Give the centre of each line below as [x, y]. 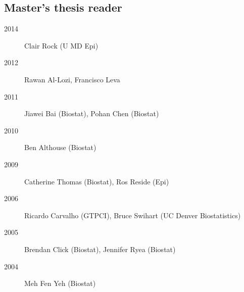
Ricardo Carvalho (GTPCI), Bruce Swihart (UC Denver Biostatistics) [133, 215]
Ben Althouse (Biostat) [60, 147]
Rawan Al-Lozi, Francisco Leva [72, 79]
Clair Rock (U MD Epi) [61, 45]
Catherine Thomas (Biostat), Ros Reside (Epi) [97, 181]
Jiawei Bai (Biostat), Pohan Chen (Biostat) [92, 113]
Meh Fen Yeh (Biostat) [60, 283]
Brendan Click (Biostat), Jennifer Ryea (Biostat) [100, 249]
